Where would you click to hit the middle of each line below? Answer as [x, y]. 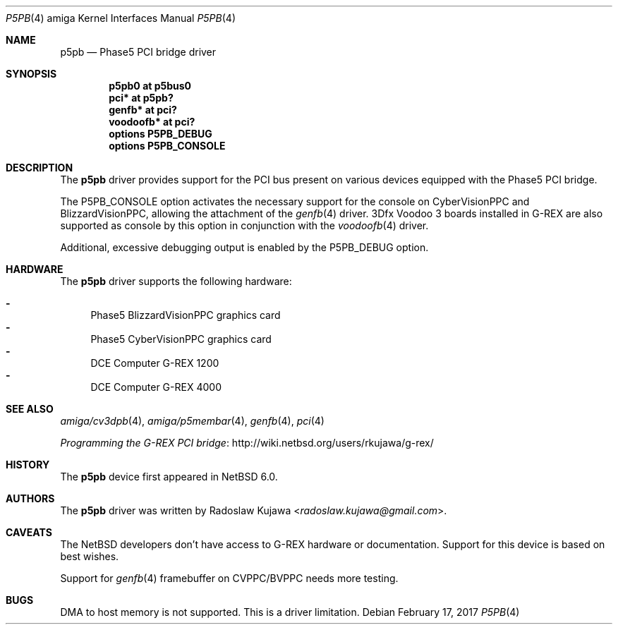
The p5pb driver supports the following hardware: [176, 281]
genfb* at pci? [143, 110]
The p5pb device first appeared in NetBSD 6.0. [169, 477]
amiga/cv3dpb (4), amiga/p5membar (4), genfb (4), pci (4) [192, 421]
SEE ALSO [30, 409]
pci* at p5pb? [141, 98]
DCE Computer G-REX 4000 [156, 387]
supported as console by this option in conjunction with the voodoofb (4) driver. [244, 225]
